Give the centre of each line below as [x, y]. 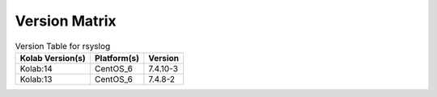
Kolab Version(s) [53, 58]
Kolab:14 [36, 68]
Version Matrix [66, 21]
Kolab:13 [36, 79]
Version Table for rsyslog [63, 46]
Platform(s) [117, 58]
